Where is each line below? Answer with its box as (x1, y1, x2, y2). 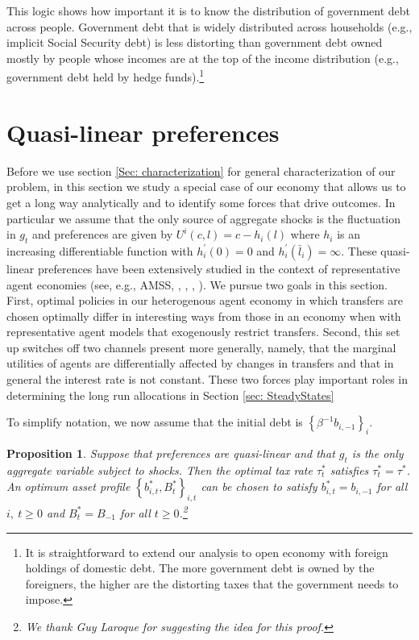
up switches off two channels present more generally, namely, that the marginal (6, 339, 396, 355)
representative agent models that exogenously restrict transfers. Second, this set (6, 323, 400, 340)
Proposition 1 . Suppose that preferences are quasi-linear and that (6, 445, 335, 462)
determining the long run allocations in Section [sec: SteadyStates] (6, 386, 334, 403)
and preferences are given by (32, 226, 173, 243)
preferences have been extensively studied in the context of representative (37, 260, 400, 276)
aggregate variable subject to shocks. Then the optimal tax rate (6, 461, 313, 478)
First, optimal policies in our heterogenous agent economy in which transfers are (6, 292, 403, 309)
